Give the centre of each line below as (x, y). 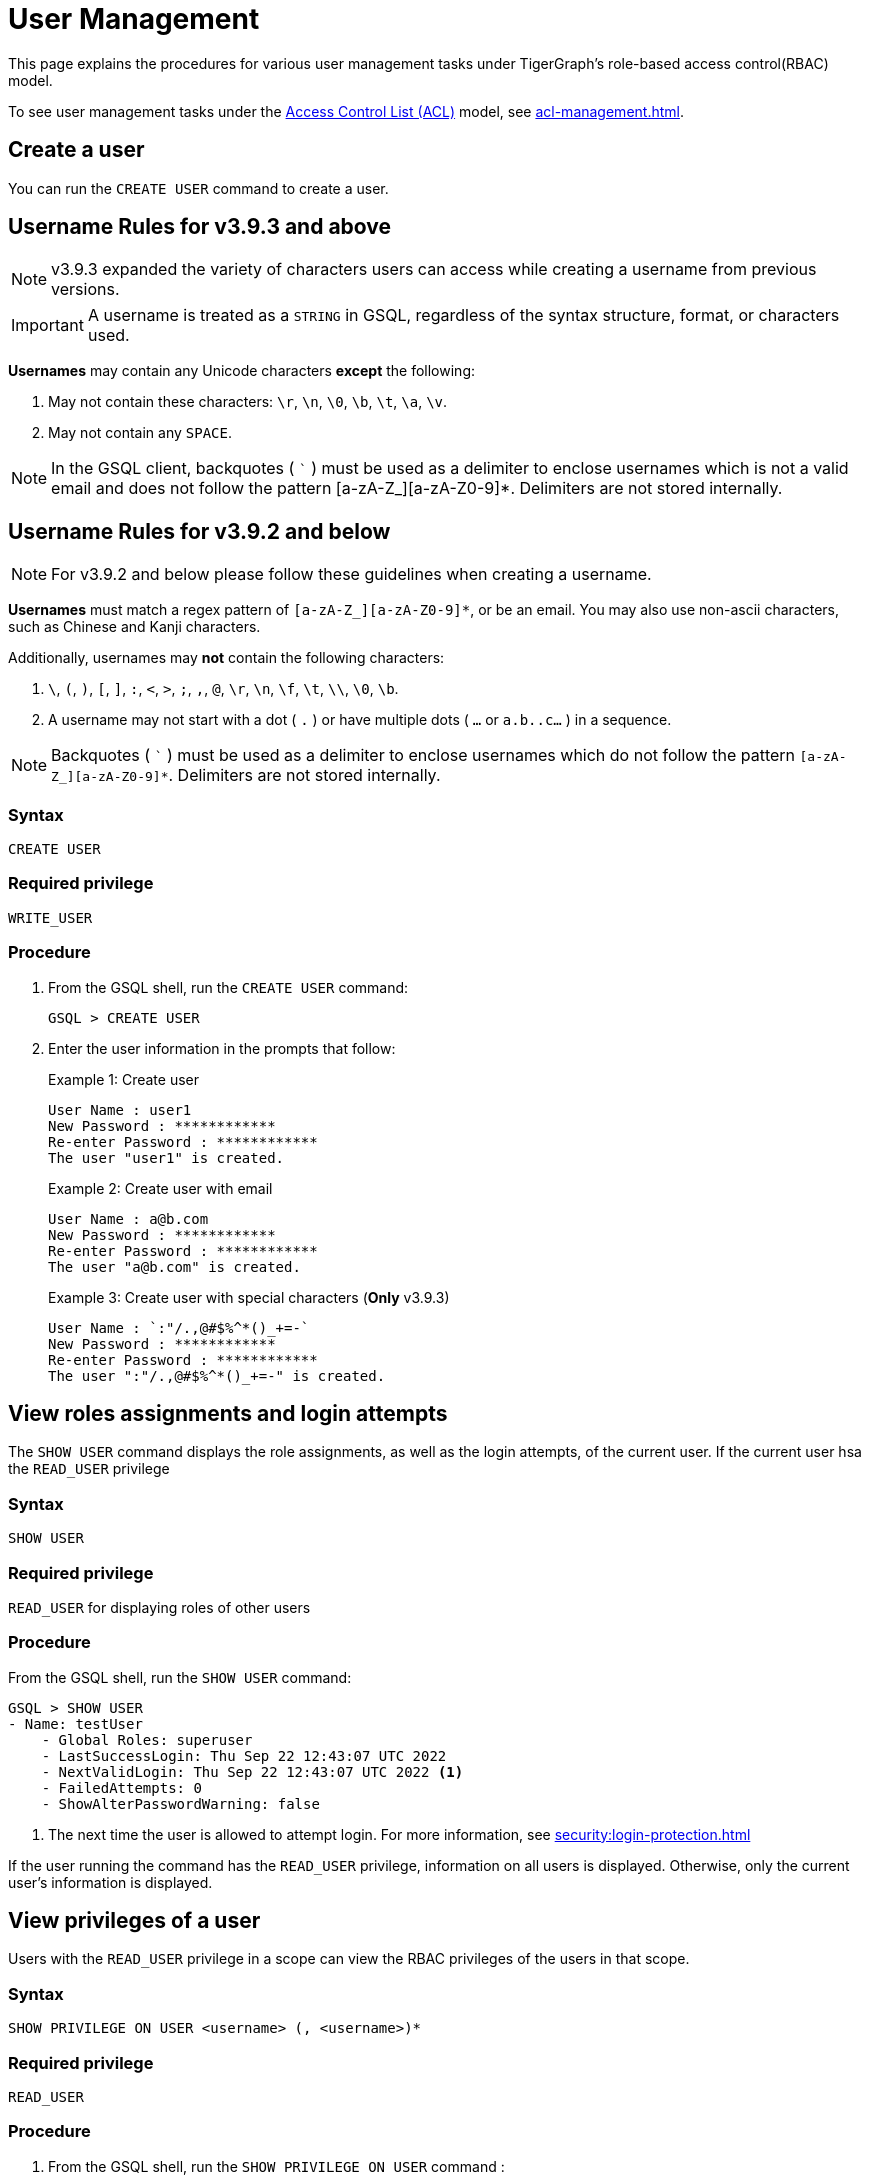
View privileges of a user (134, 1921)
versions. (85, 289)
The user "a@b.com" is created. (174, 1266)
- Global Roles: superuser (147, 1739)
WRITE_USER (50, 917)
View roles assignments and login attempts (228, 1413)
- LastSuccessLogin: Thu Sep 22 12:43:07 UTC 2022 (244, 1755)
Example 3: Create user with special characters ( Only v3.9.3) (249, 1297)
